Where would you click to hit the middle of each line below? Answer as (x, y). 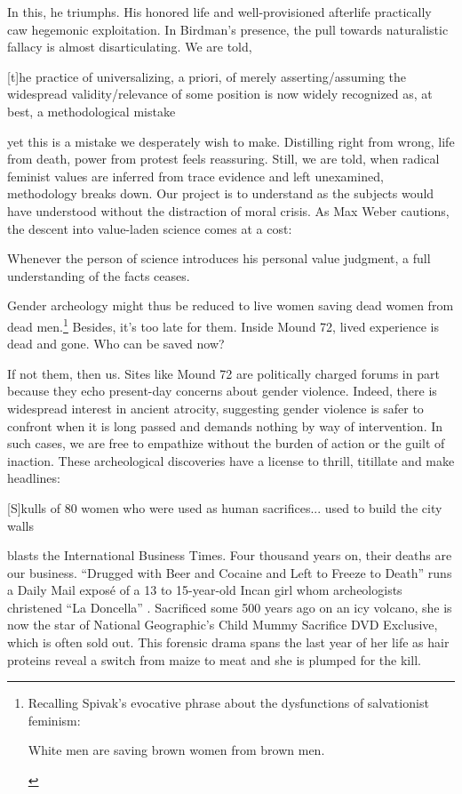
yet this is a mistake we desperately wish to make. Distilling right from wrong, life (231, 141)
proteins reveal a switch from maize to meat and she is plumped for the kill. (214, 659)
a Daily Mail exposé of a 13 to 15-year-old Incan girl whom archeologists (205, 590)
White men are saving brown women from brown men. (176, 750)
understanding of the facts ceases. (99, 275)
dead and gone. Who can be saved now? (116, 344)
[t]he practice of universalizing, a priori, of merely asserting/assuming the (207, 76)
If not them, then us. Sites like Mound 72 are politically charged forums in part (223, 373)
